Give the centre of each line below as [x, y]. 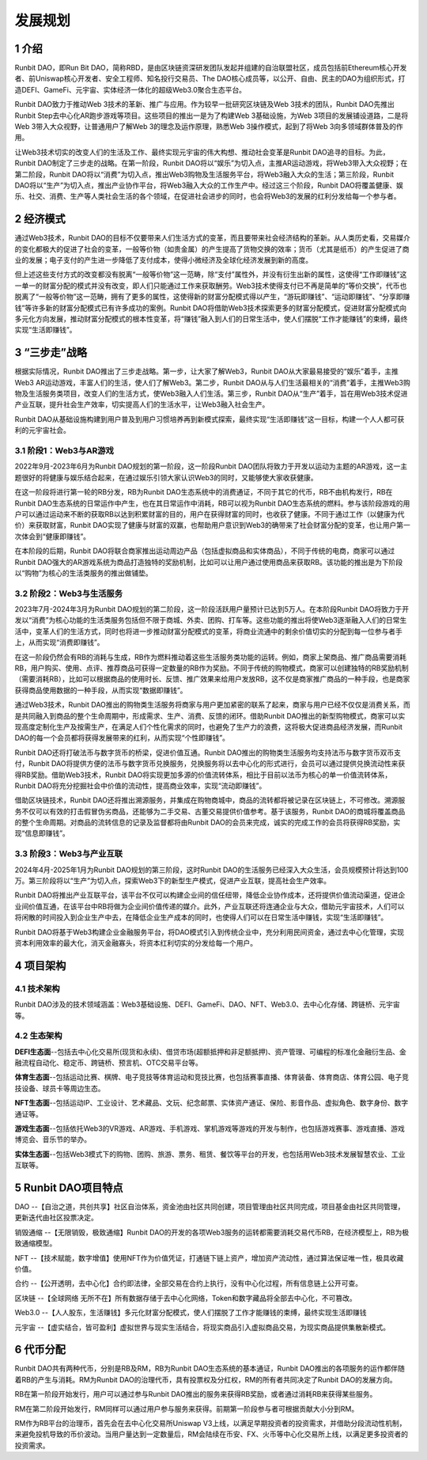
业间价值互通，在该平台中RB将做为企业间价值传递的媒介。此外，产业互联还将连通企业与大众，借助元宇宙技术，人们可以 [210, 906]
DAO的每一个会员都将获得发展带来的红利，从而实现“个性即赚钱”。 [122, 738]
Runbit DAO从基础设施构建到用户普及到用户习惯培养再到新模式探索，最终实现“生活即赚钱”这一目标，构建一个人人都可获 [210, 419]
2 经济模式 [40, 219]
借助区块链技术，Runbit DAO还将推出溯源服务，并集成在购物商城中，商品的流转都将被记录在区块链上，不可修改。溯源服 [210, 800]
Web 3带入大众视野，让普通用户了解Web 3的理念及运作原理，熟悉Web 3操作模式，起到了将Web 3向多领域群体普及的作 [209, 127]
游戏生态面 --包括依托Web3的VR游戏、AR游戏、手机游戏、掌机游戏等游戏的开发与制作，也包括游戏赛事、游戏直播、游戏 [210, 1128]
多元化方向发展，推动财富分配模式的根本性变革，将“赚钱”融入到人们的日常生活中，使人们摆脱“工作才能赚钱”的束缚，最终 [211, 319]
